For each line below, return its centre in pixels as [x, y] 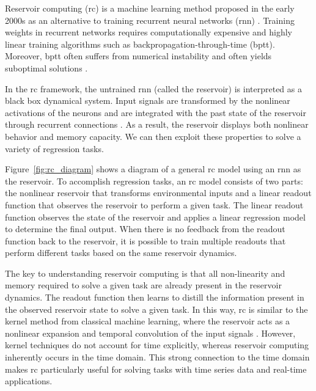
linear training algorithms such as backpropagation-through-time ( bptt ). [140, 44]
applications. [29, 381]
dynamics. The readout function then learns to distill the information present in [155, 297]
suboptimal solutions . [46, 68]
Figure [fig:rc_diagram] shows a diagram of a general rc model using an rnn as [153, 169]
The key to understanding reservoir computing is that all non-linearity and [145, 273]
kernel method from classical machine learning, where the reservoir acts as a [148, 321]
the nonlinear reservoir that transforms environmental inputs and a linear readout [158, 193]
